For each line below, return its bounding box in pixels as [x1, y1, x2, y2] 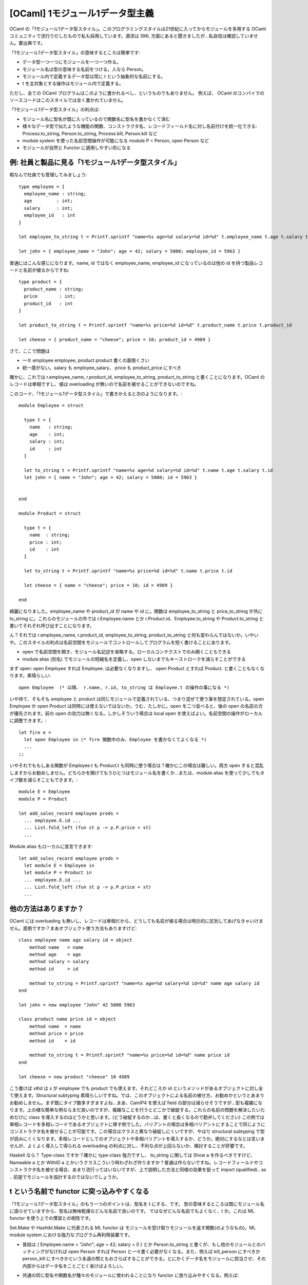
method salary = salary [29, 959, 89, 965]
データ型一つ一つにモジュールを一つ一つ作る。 [22, 59, 122, 65]
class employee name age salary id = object [18, 937, 133, 943]
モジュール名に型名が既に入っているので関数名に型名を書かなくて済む [22, 116, 170, 122]
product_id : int [24, 301, 73, 306]
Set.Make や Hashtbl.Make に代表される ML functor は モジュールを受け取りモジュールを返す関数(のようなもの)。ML [9, 1224, 256, 1231]
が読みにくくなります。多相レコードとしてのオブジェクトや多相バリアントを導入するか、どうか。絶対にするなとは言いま [9, 1135, 265, 1142]
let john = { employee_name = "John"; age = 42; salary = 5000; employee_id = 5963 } [18, 248, 241, 254]
